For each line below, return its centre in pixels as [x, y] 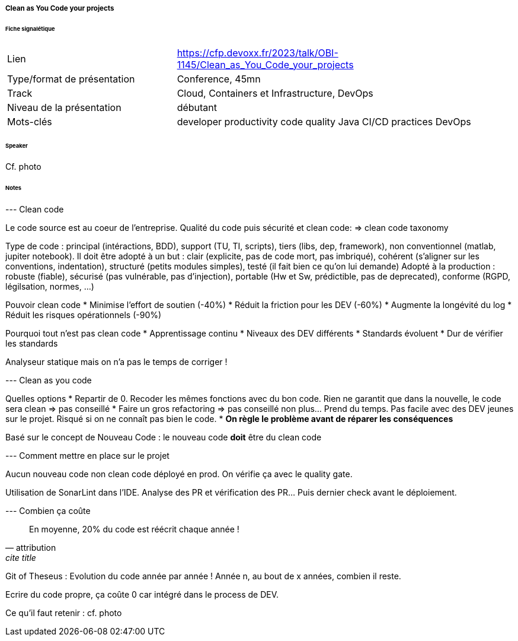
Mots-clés [30, 121]
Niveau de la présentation [64, 107]
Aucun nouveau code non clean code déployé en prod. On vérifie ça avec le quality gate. [179, 474]
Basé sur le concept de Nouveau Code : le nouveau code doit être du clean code [164, 437]
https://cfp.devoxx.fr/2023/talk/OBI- [258, 53]
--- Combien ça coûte [48, 511]
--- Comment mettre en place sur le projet [87, 456]
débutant [197, 107]
